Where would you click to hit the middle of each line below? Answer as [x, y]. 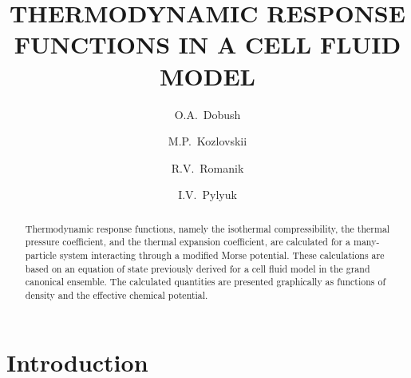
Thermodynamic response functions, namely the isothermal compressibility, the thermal [207, 228]
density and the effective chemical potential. [117, 294]
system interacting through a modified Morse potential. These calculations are [222, 255]
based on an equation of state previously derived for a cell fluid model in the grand [198, 268]
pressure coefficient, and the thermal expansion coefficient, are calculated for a [188, 242]
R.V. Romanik [207, 167]
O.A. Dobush [207, 114]
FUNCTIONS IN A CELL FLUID [207, 44]
